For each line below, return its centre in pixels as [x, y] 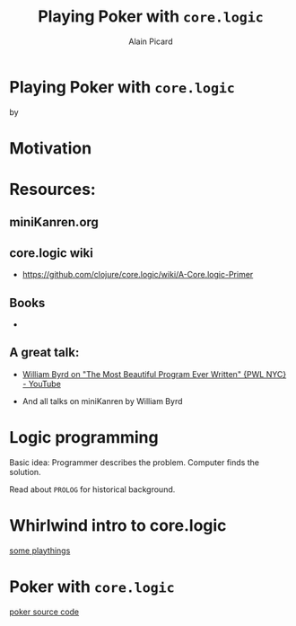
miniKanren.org [54, 222]
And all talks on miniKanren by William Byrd [102, 401]
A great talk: [44, 353]
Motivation [51, 148]
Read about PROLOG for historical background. [92, 489]
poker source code [44, 612]
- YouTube [41, 384]
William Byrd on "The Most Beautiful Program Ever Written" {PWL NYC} [154, 374]
